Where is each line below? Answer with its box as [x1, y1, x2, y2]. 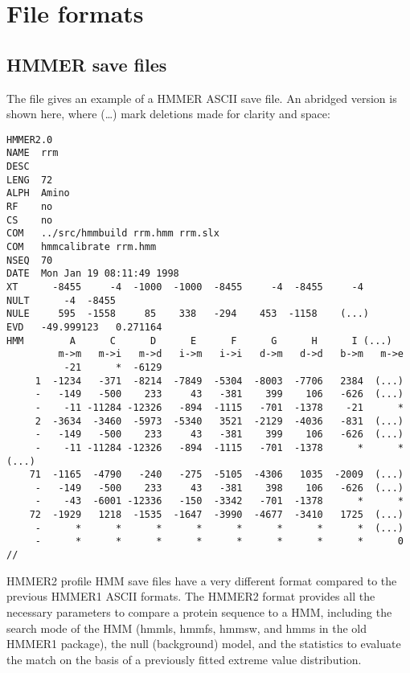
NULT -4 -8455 [6, 294, 117, 306]
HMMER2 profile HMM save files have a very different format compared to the [6, 572, 397, 589]
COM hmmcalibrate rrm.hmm [6, 241, 157, 253]
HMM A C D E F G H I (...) [6, 334, 392, 347]
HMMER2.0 [6, 133, 53, 146]
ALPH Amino [6, 187, 70, 199]
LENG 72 [6, 174, 53, 186]
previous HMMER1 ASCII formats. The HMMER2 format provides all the [6, 588, 375, 605]
